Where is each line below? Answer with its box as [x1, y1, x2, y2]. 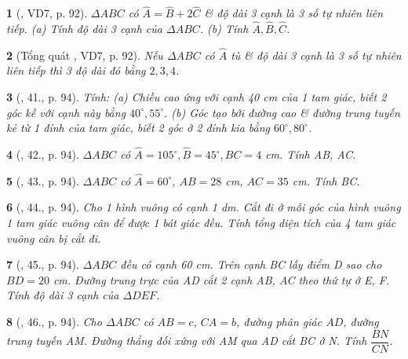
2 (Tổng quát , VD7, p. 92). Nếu [6, 46, 163, 63]
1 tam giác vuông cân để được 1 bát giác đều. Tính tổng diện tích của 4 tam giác [6, 214, 396, 231]
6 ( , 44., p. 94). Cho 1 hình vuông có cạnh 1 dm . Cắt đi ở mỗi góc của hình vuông [6, 199, 401, 215]
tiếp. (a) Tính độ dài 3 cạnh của [6, 20, 162, 37]
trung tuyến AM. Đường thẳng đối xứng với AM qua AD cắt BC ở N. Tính [6, 332, 367, 349]
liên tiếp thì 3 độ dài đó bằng [6, 62, 146, 79]
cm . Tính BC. [292, 172, 360, 189]
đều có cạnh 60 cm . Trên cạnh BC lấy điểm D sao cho [120, 256, 382, 273]
